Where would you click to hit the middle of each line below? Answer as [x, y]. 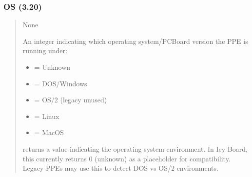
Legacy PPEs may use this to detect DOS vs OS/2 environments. [120, 168]
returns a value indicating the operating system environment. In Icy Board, [135, 148]
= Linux [47, 116]
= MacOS [49, 132]
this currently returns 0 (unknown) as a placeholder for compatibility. [126, 158]
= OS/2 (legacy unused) [71, 100]
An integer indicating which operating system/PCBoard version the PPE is [135, 41]
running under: [45, 50]
